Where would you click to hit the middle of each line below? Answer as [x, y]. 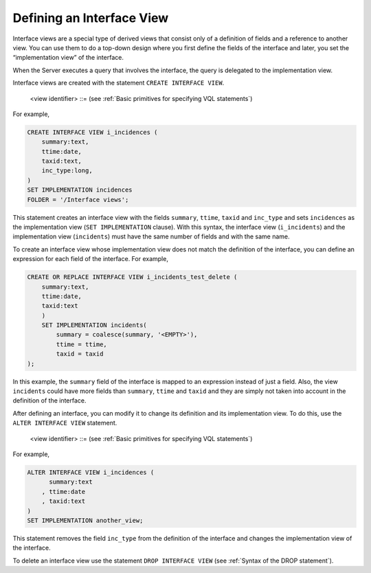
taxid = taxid [80, 354]
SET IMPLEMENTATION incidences [80, 190]
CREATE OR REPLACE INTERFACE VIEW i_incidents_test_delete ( [132, 277]
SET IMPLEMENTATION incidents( [94, 325]
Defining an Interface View [91, 18]
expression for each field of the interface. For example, [90, 259]
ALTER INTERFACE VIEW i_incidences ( [91, 472]
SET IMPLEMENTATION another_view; [85, 520]
